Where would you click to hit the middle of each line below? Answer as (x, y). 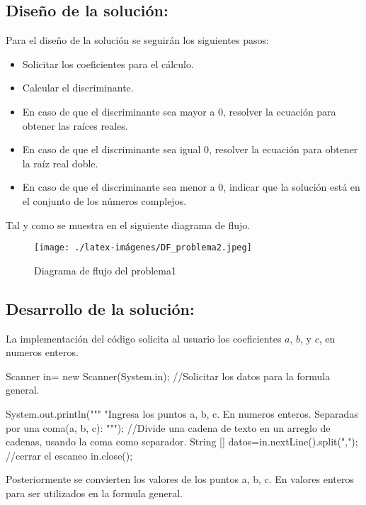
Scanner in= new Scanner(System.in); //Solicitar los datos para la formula (168, 376)
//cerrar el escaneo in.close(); (69, 455)
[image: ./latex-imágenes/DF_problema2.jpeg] (143, 248)
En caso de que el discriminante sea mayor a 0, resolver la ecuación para (179, 111)
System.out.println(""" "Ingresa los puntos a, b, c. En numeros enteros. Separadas (182, 413)
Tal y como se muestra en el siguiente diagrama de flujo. (128, 224)
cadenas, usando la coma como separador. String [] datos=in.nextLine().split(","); (182, 442)
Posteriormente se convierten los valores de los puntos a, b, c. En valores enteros (180, 479)
